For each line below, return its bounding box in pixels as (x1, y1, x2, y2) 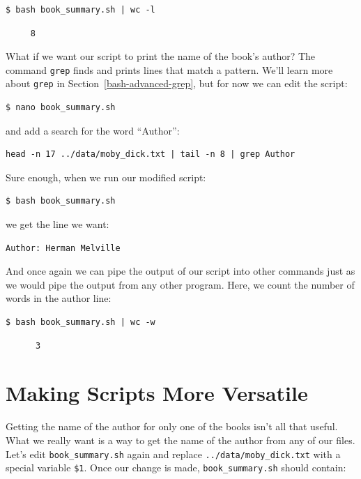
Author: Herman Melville (6, 243, 121, 253)
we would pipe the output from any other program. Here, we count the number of (6, 277, 355, 291)
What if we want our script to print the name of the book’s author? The (6, 49, 316, 63)
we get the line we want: (6, 217, 109, 231)
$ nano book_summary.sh (6, 102, 116, 113)
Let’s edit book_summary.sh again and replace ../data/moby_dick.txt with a (6, 446, 341, 461)
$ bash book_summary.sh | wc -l (6, 5, 155, 15)
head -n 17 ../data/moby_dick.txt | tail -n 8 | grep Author (6, 149, 295, 160)
